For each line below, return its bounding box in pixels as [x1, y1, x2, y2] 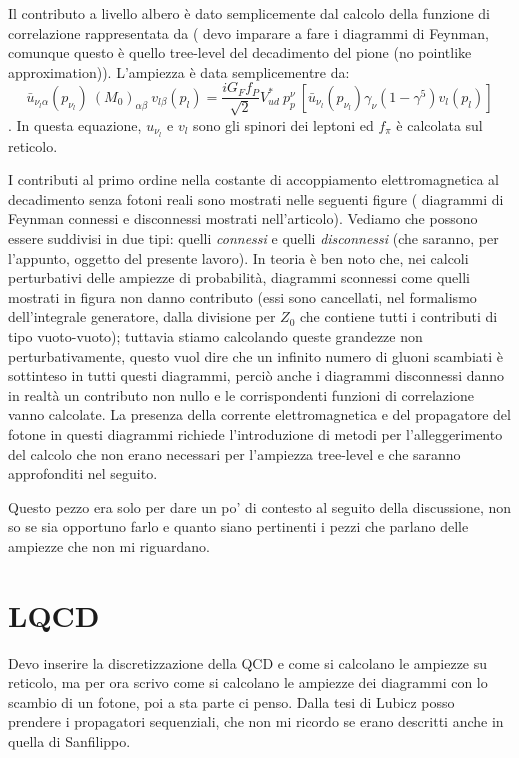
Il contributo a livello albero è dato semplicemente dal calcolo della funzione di [8, 3, 490, 23]
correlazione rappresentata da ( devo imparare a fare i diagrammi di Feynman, [8, 22, 489, 43]
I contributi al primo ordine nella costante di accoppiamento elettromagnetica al [8, 169, 500, 190]
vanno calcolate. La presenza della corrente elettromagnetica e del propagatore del [8, 404, 511, 425]
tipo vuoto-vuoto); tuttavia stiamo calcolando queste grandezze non [8, 326, 423, 347]
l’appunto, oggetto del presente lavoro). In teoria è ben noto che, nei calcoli [8, 247, 469, 268]
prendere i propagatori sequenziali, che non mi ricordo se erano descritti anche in [8, 711, 504, 732]
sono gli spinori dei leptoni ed [193, 114, 374, 135]
